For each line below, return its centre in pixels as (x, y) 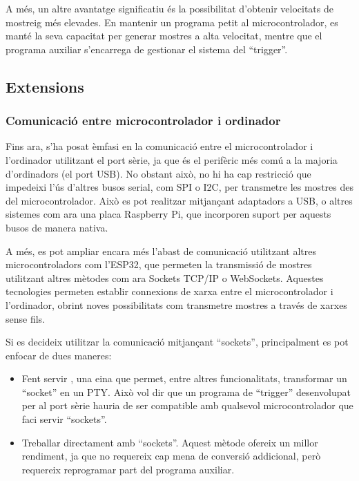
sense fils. (25, 318)
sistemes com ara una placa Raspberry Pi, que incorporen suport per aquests (168, 214)
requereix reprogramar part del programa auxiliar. (128, 469)
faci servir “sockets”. (64, 419)
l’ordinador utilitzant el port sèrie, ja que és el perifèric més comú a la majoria (172, 159)
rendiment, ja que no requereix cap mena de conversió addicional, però (171, 456)
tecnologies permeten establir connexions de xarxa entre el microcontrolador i (169, 291)
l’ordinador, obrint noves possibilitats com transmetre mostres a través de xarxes (176, 304)
